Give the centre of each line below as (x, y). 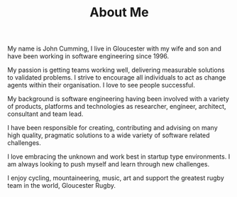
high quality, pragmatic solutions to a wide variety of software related (109, 135)
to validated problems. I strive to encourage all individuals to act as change (117, 78)
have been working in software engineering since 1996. (88, 56)
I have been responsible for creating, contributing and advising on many (112, 128)
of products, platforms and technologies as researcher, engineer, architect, (117, 107)
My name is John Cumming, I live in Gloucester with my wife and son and (115, 49)
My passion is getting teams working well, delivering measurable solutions (116, 70)
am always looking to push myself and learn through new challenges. (109, 164)
